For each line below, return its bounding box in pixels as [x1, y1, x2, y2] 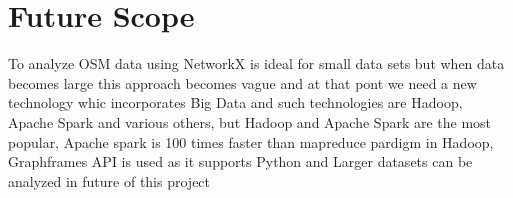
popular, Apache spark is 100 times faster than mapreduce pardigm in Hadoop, [8, 131, 494, 152]
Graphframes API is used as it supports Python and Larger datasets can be [8, 151, 473, 172]
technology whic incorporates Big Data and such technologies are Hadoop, [8, 92, 463, 113]
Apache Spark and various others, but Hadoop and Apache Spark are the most [8, 111, 492, 132]
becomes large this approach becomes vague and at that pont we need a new [8, 72, 477, 93]
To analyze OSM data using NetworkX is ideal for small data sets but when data [8, 53, 505, 74]
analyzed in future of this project [8, 170, 211, 191]
